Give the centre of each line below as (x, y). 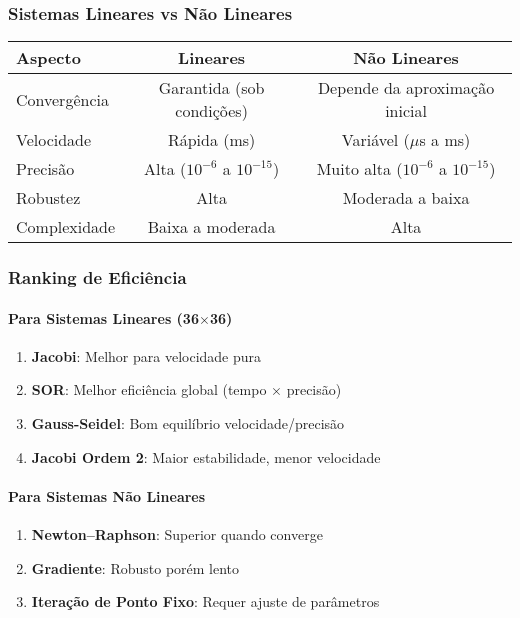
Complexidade (66, 227)
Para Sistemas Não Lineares (107, 495)
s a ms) (445, 140)
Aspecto (48, 58)
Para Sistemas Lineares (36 (103, 317)
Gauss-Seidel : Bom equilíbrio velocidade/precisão (188, 423)
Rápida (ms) (211, 140)
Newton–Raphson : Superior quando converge (177, 534)
